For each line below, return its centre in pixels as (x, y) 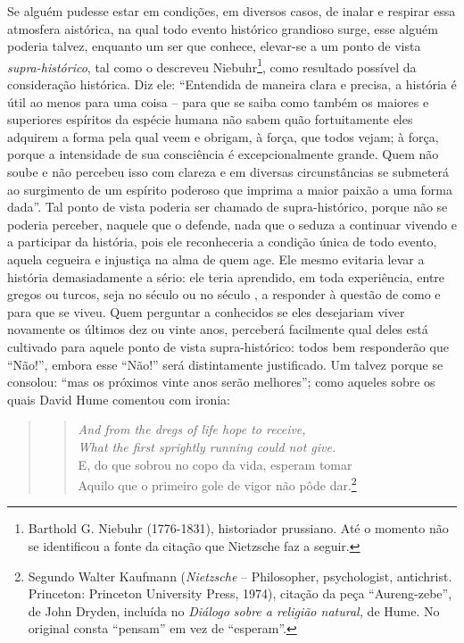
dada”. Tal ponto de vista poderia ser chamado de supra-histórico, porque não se (228, 207)
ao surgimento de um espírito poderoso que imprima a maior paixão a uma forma (230, 189)
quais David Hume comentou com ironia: (119, 399)
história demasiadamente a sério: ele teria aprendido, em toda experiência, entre (226, 276)
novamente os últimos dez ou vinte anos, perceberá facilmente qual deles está (218, 329)
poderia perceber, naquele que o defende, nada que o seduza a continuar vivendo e (232, 224)
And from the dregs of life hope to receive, (192, 429)
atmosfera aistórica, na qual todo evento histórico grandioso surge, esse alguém (223, 28)
